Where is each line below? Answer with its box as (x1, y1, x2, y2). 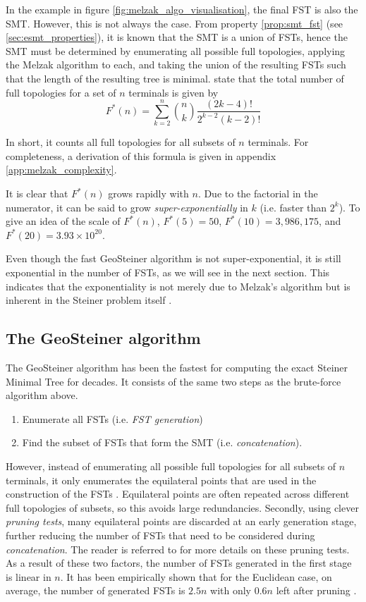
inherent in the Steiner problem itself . (6, 293, 172, 307)
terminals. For (248, 135, 309, 149)
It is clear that (6, 186, 68, 201)
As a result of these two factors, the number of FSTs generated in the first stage (6, 555, 352, 570)
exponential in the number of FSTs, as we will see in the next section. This (6, 265, 330, 280)
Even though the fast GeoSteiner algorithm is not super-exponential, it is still (6, 251, 341, 266)
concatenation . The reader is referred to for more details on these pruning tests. (6, 541, 350, 556)
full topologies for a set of (6, 85, 116, 99)
